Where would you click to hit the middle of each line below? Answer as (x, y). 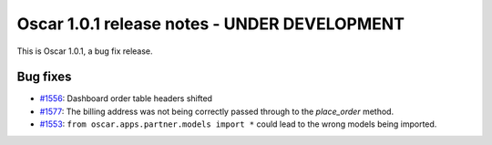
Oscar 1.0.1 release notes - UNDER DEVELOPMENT (211, 24)
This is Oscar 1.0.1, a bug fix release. (85, 51)
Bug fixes (44, 77)
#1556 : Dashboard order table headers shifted (126, 98)
